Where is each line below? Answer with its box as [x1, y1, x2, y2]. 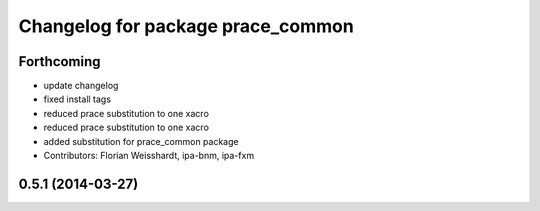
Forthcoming [18, 53, 101, 70]
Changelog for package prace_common [18, 15, 354, 37]
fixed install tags [43, 93, 112, 105]
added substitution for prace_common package [43, 135, 239, 147]
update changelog [43, 80, 119, 92]
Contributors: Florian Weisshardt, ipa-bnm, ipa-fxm [43, 150, 255, 162]
